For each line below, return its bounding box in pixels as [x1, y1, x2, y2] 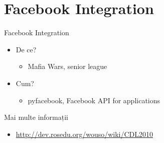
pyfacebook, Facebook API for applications [28, 95, 160, 105]
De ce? [16, 44, 37, 54]
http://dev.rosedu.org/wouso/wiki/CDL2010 [16, 128, 153, 139]
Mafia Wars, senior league [28, 61, 107, 71]
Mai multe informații [4, 112, 69, 122]
